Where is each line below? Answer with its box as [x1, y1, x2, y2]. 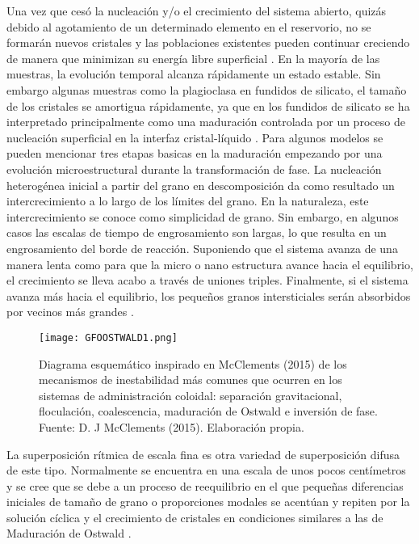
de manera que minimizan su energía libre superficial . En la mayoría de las [6, 49, 380, 66]
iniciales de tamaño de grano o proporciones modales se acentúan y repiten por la [6, 493, 410, 510]
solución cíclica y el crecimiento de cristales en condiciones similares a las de [6, 508, 383, 525]
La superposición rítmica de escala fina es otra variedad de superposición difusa [6, 445, 400, 462]
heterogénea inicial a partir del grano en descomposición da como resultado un [6, 176, 395, 193]
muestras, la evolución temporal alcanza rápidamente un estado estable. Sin [6, 65, 381, 82]
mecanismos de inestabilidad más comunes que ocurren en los [39, 371, 342, 388]
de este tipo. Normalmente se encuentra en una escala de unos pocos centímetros [6, 462, 406, 479]
